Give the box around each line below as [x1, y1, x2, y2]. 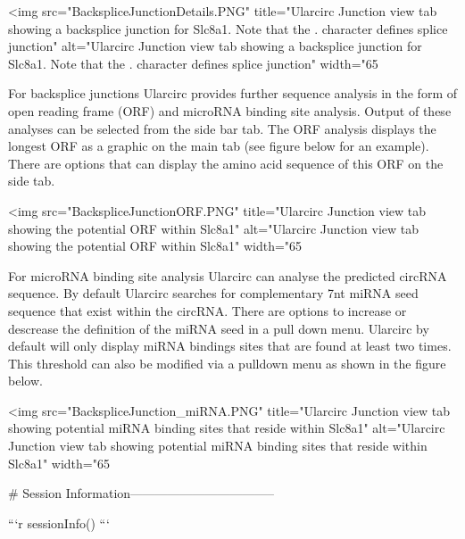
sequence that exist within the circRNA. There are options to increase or [8, 301, 407, 319]
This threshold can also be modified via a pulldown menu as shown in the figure [8, 353, 446, 372]
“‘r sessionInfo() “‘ [8, 513, 110, 532]
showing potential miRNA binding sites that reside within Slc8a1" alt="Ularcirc [8, 419, 445, 437]
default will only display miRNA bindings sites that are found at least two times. [8, 336, 452, 355]
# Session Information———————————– [8, 484, 275, 502]
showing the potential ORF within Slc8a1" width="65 [8, 236, 303, 255]
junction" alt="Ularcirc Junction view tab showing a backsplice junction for [8, 37, 422, 55]
